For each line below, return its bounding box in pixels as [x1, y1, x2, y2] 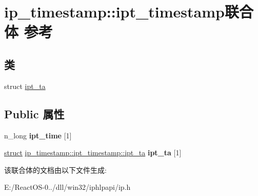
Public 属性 [4, 105, 65, 121]
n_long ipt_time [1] [4, 130, 72, 140]
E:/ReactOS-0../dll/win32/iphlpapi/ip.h [4, 182, 131, 192]
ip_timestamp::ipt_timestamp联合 [4, 1, 253, 22]
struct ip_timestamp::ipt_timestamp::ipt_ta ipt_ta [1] [4, 147, 182, 158]
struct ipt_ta [4, 80, 46, 91]
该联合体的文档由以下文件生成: [4, 164, 107, 175]
